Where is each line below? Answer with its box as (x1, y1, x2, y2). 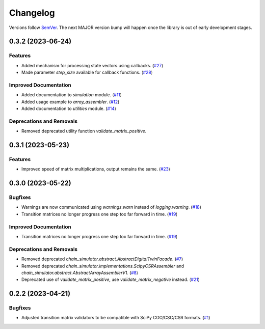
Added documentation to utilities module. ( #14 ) (21, 106, 116, 111)
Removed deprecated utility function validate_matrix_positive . (21, 128, 147, 134)
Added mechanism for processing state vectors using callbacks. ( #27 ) (21, 62, 164, 68)
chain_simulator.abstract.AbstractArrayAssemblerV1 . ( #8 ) (21, 270, 138, 275)
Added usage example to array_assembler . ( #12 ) (21, 99, 120, 105)
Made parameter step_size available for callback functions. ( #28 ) (21, 69, 153, 76)
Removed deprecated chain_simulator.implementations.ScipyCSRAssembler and (21, 263, 184, 269)
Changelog (9, 7, 55, 18)
